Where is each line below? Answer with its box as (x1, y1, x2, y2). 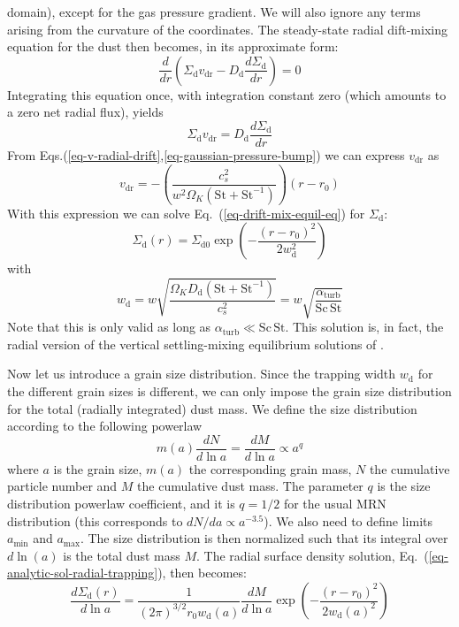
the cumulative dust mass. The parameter (137, 477, 363, 495)
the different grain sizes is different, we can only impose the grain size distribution (7, 382, 452, 401)
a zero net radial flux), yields (7, 103, 164, 121)
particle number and (7, 477, 118, 495)
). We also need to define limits (264, 511, 432, 530)
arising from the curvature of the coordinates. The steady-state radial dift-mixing (7, 19, 448, 38)
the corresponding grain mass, (188, 459, 352, 478)
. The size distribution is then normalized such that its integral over (80, 529, 448, 547)
